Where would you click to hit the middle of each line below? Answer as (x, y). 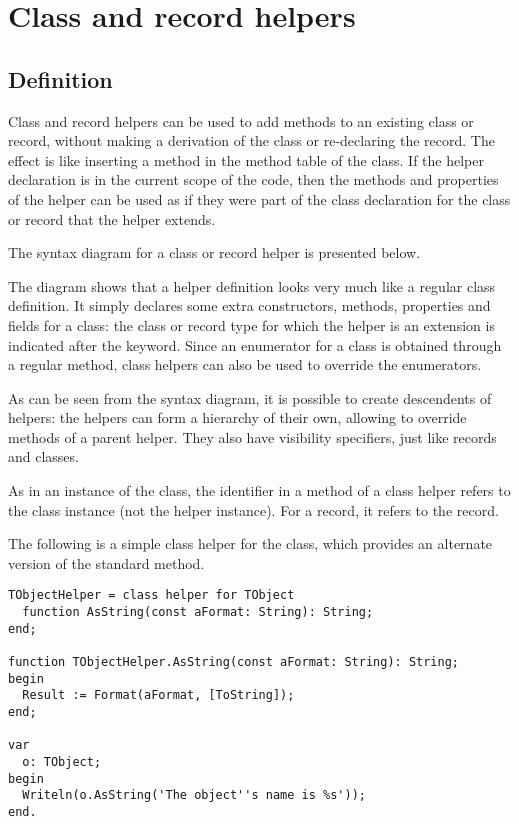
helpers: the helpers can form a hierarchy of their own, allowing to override (237, 417)
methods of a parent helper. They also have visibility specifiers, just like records (252, 436)
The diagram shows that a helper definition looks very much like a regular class (252, 285)
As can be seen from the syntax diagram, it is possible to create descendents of (250, 397)
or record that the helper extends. (112, 218)
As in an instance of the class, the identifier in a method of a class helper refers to (259, 490)
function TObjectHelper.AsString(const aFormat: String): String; (234, 662)
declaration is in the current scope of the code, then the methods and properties (253, 179)
